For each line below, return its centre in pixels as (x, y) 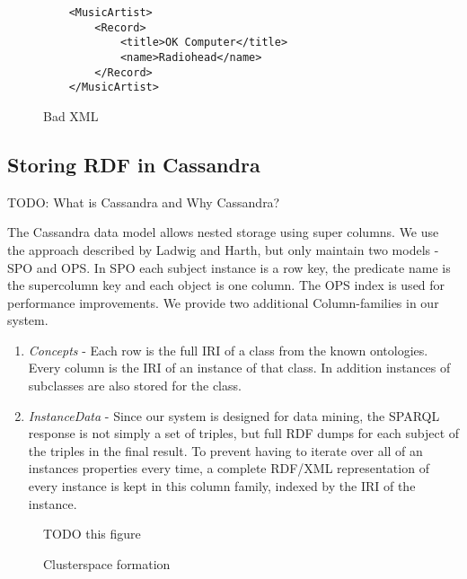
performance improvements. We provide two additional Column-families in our (223, 302)
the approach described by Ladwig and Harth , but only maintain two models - (223, 249)
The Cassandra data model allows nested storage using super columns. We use (223, 232)
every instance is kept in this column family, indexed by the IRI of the (222, 486)
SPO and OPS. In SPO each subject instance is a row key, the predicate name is (229, 267)
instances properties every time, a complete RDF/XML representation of (229, 468)
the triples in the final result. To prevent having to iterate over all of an (225, 450)
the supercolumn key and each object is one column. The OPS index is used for (226, 285)
